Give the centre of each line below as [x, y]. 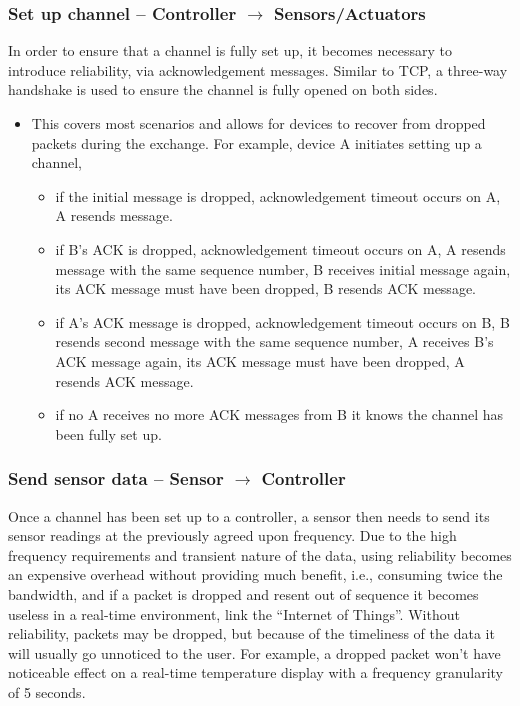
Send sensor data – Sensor [116, 478]
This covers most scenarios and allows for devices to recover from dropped [258, 123]
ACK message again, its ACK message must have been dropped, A [260, 360]
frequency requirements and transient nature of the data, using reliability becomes [260, 554]
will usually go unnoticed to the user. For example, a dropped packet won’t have [254, 652]
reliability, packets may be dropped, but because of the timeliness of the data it [251, 633]
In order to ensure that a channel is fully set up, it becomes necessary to [230, 50]
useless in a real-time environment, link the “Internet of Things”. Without [234, 613]
